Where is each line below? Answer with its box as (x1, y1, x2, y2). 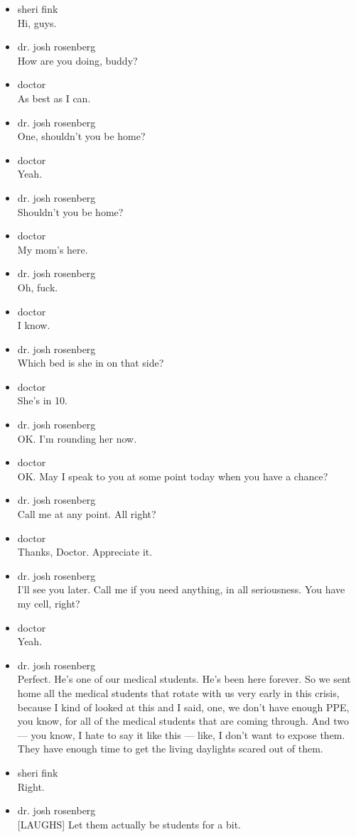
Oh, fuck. (17, 279, 58, 294)
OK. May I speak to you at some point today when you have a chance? (17, 468, 328, 483)
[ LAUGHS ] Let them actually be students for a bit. (17, 816, 241, 831)
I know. (17, 318, 50, 333)
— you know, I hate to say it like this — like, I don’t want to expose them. (17, 727, 345, 742)
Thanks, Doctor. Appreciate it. (17, 544, 153, 559)
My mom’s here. (17, 242, 88, 256)
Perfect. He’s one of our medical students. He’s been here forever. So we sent (17, 671, 351, 686)
